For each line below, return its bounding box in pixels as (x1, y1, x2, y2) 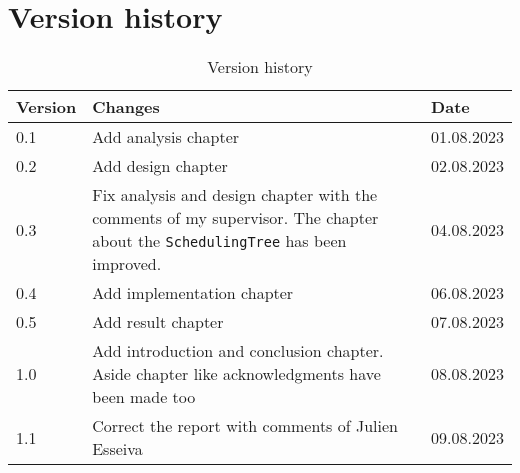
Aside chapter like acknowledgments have (92, 362, 381, 386)
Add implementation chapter (92, 281, 294, 305)
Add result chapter (92, 310, 224, 334)
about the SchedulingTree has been (92, 229, 347, 253)
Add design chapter (92, 154, 228, 178)
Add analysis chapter (92, 125, 240, 149)
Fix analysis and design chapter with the (92, 183, 378, 207)
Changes (92, 95, 160, 119)
